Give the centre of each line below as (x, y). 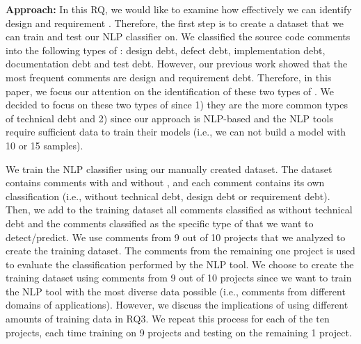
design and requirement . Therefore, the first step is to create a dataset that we (175, 23)
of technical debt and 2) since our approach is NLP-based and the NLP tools (169, 118)
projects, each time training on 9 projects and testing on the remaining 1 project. (179, 332)
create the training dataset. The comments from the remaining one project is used (180, 251)
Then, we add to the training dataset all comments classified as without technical (179, 210)
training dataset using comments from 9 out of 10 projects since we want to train (179, 278)
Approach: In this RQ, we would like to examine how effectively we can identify (179, 9)
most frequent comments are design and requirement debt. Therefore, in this (169, 77)
